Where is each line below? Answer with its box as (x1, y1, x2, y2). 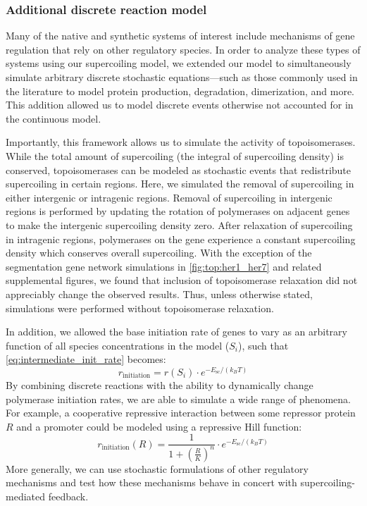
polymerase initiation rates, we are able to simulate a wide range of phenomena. (6, 391, 351, 406)
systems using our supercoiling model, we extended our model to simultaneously (6, 56, 352, 70)
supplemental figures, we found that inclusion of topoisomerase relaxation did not (6, 273, 358, 288)
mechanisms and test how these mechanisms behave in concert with (6, 475, 297, 490)
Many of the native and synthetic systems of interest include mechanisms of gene (6, 28, 355, 43)
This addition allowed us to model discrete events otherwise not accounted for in (6, 97, 354, 112)
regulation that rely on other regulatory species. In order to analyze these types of (6, 42, 361, 56)
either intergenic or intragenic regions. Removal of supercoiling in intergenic (6, 190, 332, 204)
